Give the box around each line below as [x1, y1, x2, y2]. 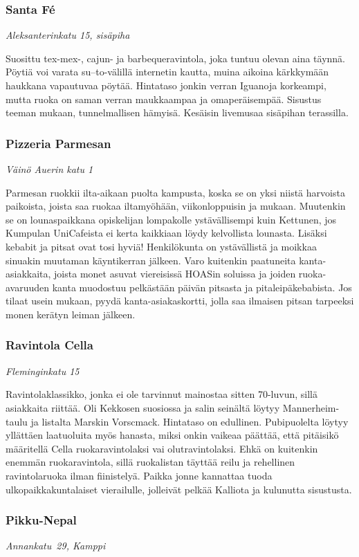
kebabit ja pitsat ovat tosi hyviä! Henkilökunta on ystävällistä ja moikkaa [6, 239, 317, 253]
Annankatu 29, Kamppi [6, 538, 106, 553]
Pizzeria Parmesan [6, 134, 111, 152]
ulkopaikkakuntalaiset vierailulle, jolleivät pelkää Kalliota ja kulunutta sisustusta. [6, 482, 352, 496]
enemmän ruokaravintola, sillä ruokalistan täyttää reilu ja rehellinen [6, 455, 295, 469]
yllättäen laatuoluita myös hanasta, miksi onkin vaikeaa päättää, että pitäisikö [6, 428, 339, 442]
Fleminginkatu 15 [6, 363, 80, 378]
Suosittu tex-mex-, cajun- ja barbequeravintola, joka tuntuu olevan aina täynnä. [6, 51, 346, 65]
